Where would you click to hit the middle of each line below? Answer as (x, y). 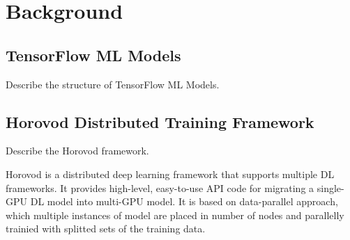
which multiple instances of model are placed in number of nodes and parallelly (175, 215)
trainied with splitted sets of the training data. (106, 229)
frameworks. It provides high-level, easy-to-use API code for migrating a (160, 187)
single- (330, 187)
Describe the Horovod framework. (77, 151)
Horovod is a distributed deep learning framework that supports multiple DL (170, 174)
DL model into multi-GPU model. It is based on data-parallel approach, (184, 201)
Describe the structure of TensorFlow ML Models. (113, 84)
